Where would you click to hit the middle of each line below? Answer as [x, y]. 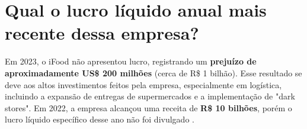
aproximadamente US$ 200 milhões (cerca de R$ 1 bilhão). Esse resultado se [153, 72]
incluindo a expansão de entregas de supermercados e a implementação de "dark [150, 96]
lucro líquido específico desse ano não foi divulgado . [100, 119]
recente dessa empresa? [102, 33]
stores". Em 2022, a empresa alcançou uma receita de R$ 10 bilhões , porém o [148, 107]
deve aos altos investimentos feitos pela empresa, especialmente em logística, [143, 84]
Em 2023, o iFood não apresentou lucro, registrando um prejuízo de [131, 61]
